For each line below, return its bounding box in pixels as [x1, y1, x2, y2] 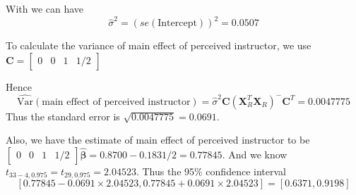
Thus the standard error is [6, 108, 120, 123]
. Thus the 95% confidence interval [136, 163, 286, 178]
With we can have [6, 1, 84, 15]
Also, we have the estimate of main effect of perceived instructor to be [6, 132, 310, 147]
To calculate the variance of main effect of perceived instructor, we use [6, 38, 311, 53]
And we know [228, 146, 287, 161]
